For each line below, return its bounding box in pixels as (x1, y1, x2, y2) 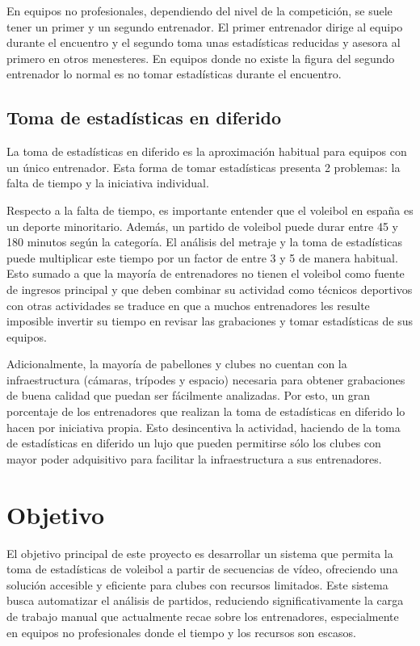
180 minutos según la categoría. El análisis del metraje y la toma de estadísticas (6, 233, 402, 250)
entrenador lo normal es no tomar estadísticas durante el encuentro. (6, 65, 342, 82)
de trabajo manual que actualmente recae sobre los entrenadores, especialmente (6, 607, 399, 624)
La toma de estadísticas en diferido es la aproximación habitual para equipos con (6, 143, 407, 160)
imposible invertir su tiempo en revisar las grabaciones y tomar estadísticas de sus (6, 313, 414, 329)
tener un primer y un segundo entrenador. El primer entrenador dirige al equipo (6, 18, 403, 35)
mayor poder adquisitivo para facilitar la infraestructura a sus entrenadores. (6, 450, 382, 467)
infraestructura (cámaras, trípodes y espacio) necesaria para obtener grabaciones (6, 371, 405, 388)
